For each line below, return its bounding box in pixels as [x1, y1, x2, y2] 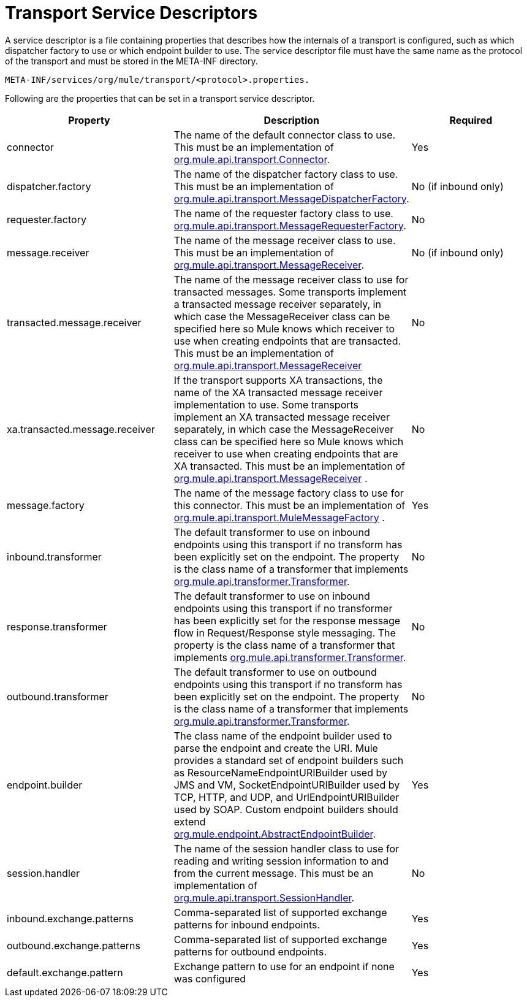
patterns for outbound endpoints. [173, 945, 327, 958]
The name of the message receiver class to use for [173, 273, 409, 286]
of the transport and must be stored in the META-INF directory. [5, 55, 258, 66]
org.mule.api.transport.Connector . [173, 153, 330, 166]
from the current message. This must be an [173, 866, 374, 879]
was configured [173, 972, 246, 985]
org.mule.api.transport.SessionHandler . [173, 891, 355, 904]
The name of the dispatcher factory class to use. [173, 167, 398, 180]
